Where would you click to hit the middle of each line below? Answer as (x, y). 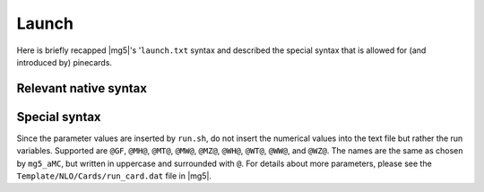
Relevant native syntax (82, 88)
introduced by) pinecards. (64, 62)
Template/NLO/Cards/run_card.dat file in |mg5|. (114, 176)
